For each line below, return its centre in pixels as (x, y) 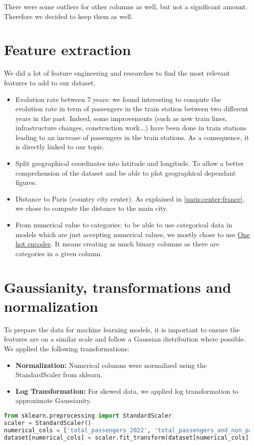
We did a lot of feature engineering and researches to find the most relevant (117, 73)
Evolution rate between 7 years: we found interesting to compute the (118, 99)
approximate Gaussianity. (53, 400)
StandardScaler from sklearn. (59, 374)
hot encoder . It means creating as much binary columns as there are (117, 244)
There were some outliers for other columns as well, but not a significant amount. (126, 6)
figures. (26, 182)
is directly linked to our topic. (60, 147)
